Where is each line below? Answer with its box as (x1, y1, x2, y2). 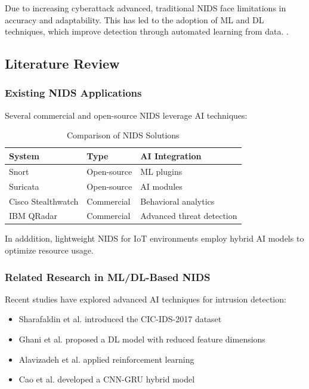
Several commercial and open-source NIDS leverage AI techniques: (5, 109, 248, 121)
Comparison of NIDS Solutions (66, 129, 180, 141)
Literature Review (5, 54, 120, 73)
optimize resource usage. (5, 244, 94, 257)
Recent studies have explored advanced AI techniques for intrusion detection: (5, 292, 286, 305)
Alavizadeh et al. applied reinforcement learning (18, 353, 194, 365)
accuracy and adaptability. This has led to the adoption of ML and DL (5, 13, 264, 26)
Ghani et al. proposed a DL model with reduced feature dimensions (18, 333, 265, 345)
